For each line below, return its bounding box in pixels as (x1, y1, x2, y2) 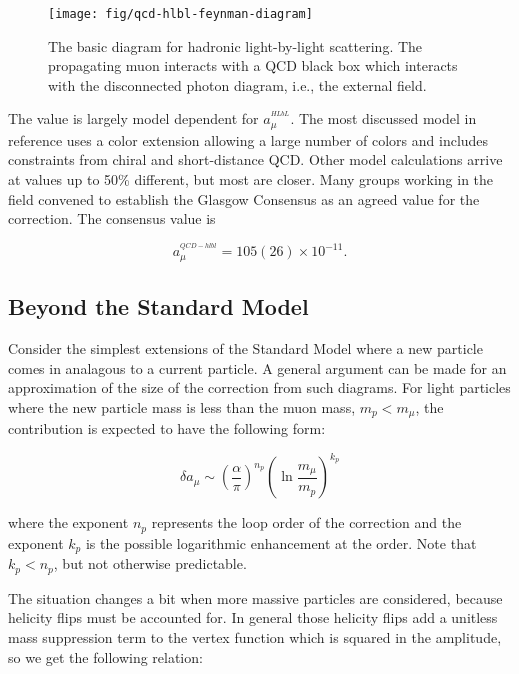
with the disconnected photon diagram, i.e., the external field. (48, 74, 427, 95)
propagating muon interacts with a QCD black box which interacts (48, 55, 458, 76)
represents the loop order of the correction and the (151, 512, 462, 533)
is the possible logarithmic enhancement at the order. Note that (85, 532, 477, 553)
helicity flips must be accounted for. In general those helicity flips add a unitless (8, 607, 498, 628)
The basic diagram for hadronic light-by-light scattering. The (48, 35, 423, 56)
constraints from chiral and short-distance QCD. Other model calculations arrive (8, 149, 503, 170)
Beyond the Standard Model (8, 291, 309, 322)
